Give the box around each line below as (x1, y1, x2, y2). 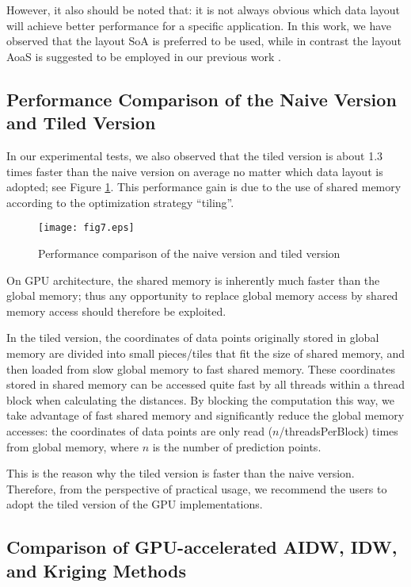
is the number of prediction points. (152, 438, 322, 455)
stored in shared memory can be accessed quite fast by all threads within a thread (6, 376, 405, 393)
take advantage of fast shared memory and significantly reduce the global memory (6, 407, 405, 424)
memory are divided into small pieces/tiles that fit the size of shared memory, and (6, 344, 405, 361)
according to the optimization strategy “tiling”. (6, 194, 234, 210)
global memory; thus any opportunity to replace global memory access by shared (6, 287, 398, 304)
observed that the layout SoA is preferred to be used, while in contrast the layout (6, 33, 402, 49)
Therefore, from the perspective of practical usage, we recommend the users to (6, 480, 387, 497)
